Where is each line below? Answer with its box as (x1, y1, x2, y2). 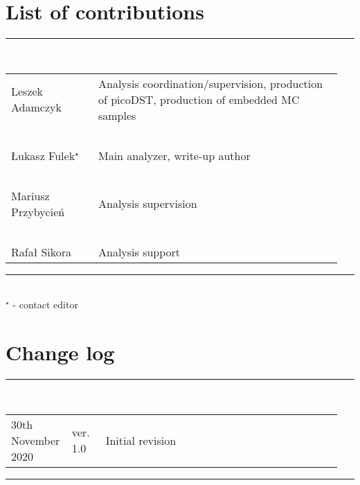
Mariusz (11, 187, 50, 204)
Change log (6, 338, 115, 367)
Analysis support (98, 243, 181, 260)
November (11, 432, 60, 448)
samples (98, 107, 136, 123)
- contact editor (12, 297, 78, 312)
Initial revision (105, 432, 177, 448)
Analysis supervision (98, 195, 197, 212)
